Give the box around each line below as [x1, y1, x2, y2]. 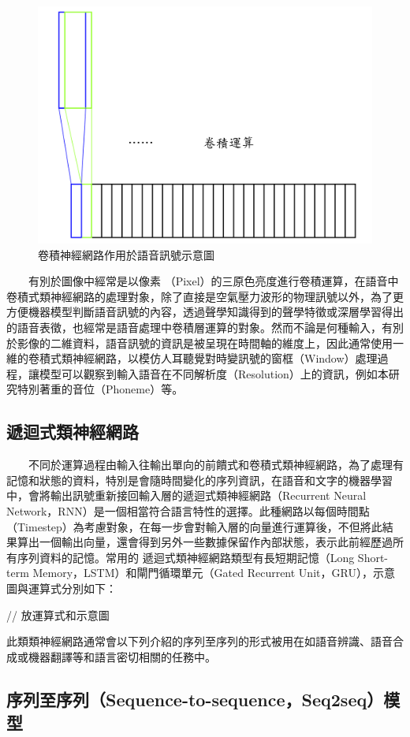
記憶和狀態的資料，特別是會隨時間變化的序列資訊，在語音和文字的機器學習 [6, 471, 393, 488]
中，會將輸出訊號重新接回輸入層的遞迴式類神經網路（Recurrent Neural [6, 487, 367, 504]
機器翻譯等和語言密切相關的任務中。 [28, 648, 216, 664]
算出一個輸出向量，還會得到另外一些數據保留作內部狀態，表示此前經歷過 [17, 534, 393, 550]
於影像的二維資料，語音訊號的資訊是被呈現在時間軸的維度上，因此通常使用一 [6, 334, 404, 351]
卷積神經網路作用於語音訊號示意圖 [38, 246, 214, 262]
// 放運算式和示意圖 [6, 606, 110, 623]
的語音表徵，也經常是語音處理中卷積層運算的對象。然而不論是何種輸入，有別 [6, 318, 404, 335]
